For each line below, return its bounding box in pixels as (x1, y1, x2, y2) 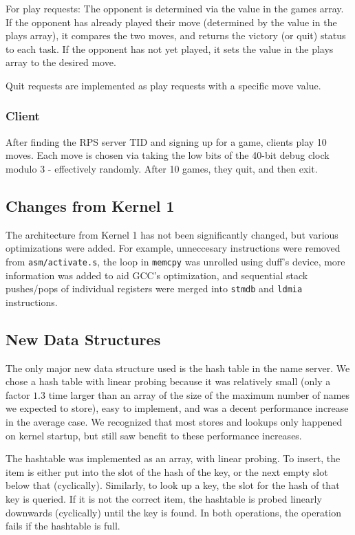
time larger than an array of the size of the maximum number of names (48, 387, 350, 402)
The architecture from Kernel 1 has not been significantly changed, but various (6, 227, 338, 241)
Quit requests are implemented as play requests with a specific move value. (6, 78, 321, 92)
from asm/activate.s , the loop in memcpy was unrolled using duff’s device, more (6, 254, 345, 268)
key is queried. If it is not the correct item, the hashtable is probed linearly (6, 492, 322, 505)
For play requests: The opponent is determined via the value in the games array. (6, 1, 344, 15)
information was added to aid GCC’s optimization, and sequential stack (6, 267, 308, 282)
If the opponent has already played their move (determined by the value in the (6, 14, 337, 29)
